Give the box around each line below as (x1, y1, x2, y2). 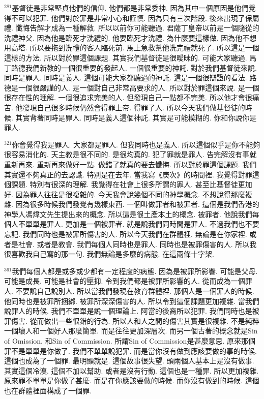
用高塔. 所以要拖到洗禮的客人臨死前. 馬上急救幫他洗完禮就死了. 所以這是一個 (4, 42, 259, 53)
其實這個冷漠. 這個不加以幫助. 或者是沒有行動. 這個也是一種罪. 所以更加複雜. (4, 365, 259, 376)
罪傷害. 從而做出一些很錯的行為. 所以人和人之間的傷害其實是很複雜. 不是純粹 (4, 315, 259, 326)
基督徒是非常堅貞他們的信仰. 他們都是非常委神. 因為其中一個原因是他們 (12, 3, 249, 13)
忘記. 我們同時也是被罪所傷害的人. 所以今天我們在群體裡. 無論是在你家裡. (4, 229, 247, 239)
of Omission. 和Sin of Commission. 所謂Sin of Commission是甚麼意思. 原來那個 (4, 335, 255, 346)
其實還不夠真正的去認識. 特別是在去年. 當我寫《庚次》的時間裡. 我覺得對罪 (4, 169, 252, 179)
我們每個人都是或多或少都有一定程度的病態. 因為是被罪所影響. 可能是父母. (12, 265, 258, 276)
